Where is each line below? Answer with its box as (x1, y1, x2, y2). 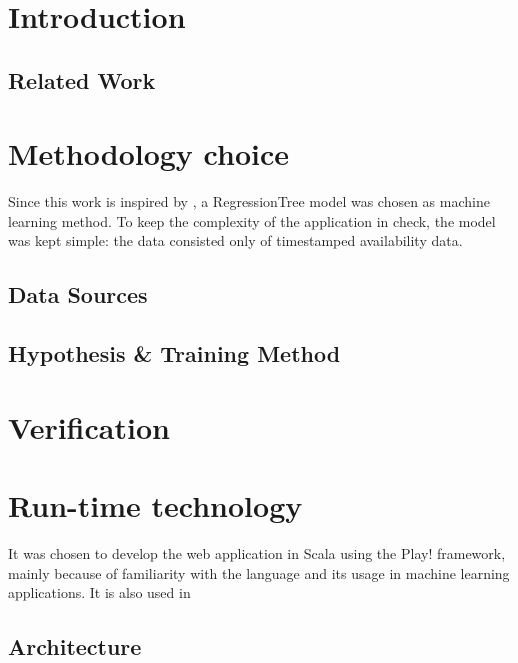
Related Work (8, 64, 156, 95)
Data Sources (8, 279, 148, 310)
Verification (8, 406, 170, 447)
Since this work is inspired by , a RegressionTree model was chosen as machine (8, 191, 490, 212)
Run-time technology (8, 485, 303, 526)
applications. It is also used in (8, 582, 191, 603)
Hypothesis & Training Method (8, 338, 341, 369)
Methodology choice (8, 133, 289, 174)
